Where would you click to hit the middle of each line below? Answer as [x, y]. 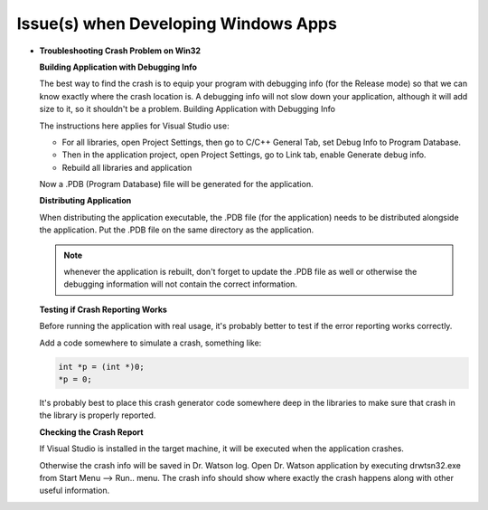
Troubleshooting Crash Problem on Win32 [120, 51]
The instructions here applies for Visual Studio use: [134, 126]
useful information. [75, 491]
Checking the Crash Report [91, 432]
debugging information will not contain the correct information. [181, 284]
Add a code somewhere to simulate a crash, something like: [150, 343]
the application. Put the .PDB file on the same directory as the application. [177, 230]
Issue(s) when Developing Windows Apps [177, 24]
